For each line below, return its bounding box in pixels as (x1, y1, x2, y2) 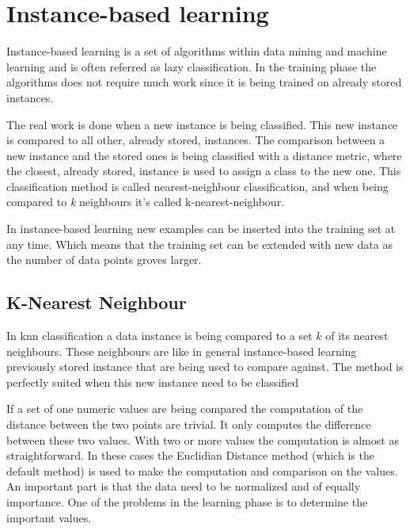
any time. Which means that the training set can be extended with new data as (6, 235, 393, 252)
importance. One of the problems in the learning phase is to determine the (6, 493, 368, 510)
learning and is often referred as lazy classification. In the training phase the (6, 58, 377, 74)
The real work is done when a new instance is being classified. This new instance (6, 116, 398, 132)
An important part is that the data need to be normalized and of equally (6, 478, 361, 495)
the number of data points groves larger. (6, 251, 202, 268)
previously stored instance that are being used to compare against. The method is (6, 358, 404, 375)
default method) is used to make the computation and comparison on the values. (6, 462, 398, 479)
